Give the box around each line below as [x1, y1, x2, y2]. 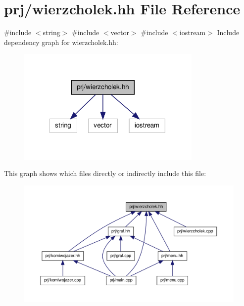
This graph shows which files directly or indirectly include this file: [4, 168, 206, 178]
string [43, 27, 60, 38]
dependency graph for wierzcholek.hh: [4, 37, 118, 47]
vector [110, 27, 129, 38]
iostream [179, 27, 206, 38]
